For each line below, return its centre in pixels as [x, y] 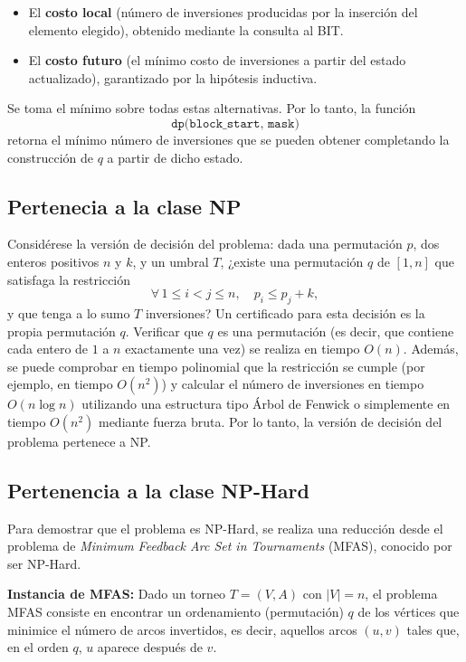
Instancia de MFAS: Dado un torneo [117, 594]
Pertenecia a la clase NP [124, 206]
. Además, [431, 349]
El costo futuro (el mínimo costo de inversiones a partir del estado [217, 60]
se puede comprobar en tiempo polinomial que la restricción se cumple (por [216, 366]
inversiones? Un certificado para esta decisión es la [285, 312]
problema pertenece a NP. [79, 441]
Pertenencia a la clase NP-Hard [158, 490]
